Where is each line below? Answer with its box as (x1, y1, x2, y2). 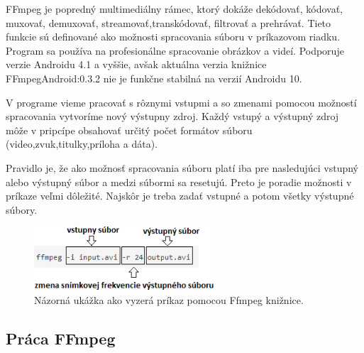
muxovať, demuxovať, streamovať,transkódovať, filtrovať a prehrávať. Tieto (6, 15, 331, 30)
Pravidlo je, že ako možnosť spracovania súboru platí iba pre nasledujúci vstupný (6, 160, 358, 175)
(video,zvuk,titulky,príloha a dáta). (6, 136, 158, 151)
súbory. (6, 202, 38, 217)
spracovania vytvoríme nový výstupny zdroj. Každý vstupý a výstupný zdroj (6, 109, 339, 124)
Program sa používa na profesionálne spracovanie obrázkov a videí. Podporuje (6, 43, 344, 58)
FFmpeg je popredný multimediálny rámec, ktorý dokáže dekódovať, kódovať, (6, 1, 343, 16)
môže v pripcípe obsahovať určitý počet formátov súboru (6, 122, 253, 137)
